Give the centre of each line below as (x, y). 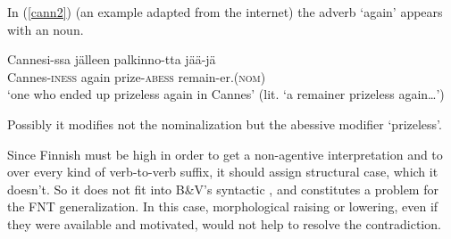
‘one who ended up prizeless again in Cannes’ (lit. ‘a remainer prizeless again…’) (226, 94)
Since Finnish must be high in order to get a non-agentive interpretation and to (225, 154)
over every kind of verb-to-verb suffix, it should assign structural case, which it (223, 172)
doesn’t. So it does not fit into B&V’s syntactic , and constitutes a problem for (223, 189)
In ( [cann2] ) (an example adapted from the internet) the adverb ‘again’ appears (225, 12)
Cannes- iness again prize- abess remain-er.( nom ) (137, 76)
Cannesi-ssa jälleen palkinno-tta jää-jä (112, 59)
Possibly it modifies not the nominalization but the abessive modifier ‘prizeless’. (225, 124)
